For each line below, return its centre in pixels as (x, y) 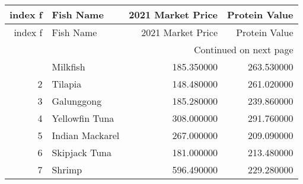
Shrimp (67, 170)
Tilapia (67, 84)
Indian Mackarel (86, 135)
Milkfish (68, 67)
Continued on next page (243, 49)
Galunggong (77, 101)
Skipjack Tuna (82, 152)
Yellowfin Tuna (83, 118)
